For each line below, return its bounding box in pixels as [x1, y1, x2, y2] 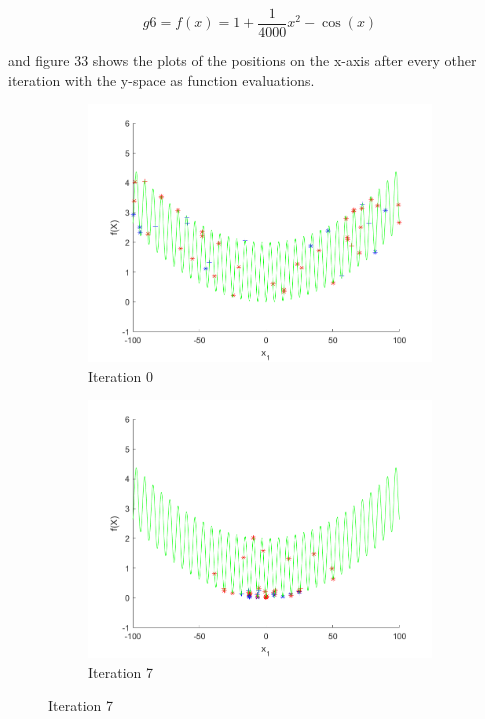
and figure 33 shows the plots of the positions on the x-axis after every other [8, 50, 477, 71]
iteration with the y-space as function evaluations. [8, 69, 315, 90]
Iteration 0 [88, 365, 153, 386]
